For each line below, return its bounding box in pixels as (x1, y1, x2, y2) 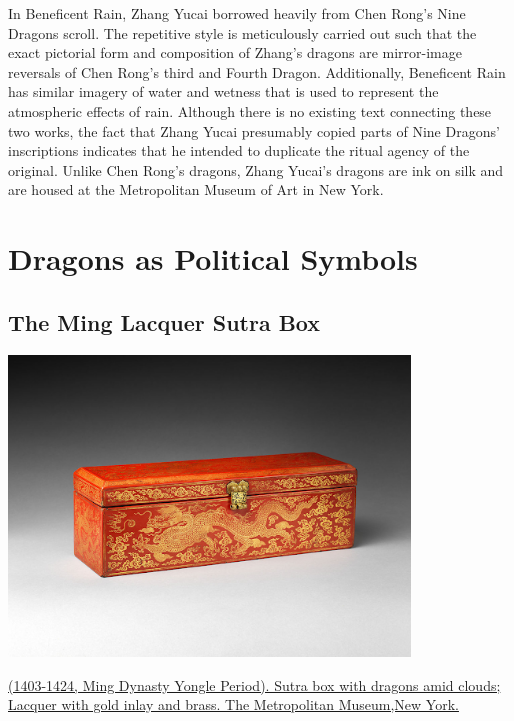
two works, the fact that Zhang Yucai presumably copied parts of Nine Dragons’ (8, 120, 500, 141)
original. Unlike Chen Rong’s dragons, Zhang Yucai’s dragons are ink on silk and (8, 159, 504, 180)
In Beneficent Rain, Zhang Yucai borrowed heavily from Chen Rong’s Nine (8, 3, 466, 23)
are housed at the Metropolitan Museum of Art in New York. (8, 179, 384, 200)
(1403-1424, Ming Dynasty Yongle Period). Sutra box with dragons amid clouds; (8, 674, 501, 695)
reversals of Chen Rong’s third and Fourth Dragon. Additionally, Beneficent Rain (8, 61, 506, 82)
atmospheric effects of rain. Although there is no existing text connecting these (8, 100, 492, 121)
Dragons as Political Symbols (8, 238, 418, 279)
